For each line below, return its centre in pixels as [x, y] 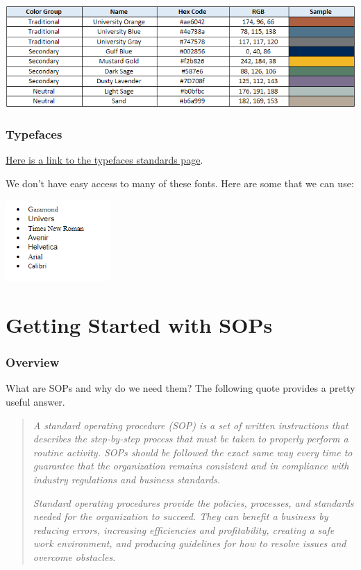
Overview [33, 362]
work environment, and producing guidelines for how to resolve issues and [190, 543]
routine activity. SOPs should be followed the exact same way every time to [193, 452]
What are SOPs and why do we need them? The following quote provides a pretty [180, 388]
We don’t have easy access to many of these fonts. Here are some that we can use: [180, 183]
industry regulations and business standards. [127, 480]
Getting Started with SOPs [139, 325]
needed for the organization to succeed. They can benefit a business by [180, 516]
